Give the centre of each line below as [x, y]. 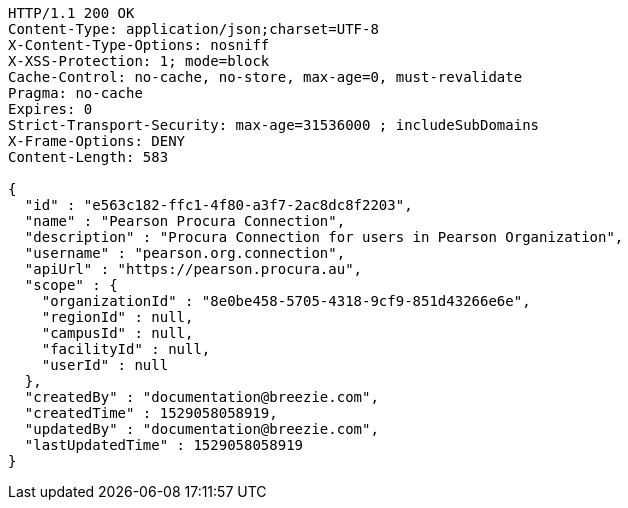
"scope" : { [71, 285]
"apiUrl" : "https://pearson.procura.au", [193, 269]
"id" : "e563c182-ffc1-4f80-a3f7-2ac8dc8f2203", [218, 205]
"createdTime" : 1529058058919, [151, 413]
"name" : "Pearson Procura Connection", [185, 221]
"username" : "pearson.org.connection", [185, 253]
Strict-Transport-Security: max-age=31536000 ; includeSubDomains [274, 125]
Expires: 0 [50, 109]
